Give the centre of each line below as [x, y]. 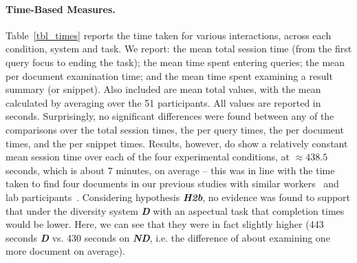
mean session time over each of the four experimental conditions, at [148, 157]
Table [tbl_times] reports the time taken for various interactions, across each [169, 35]
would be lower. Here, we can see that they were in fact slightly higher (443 [165, 224]
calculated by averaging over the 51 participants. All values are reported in [163, 102]
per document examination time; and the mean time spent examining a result [169, 75]
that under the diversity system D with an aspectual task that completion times [175, 210]
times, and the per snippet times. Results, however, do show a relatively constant [177, 143]
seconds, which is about [55, 170]
